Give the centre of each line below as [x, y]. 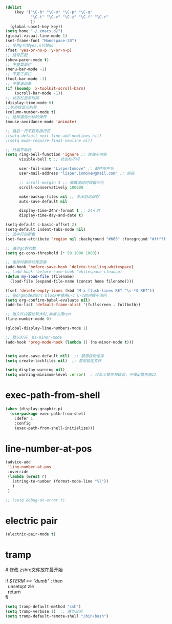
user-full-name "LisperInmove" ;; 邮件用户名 [66, 169]
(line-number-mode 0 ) [28, 319]
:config [23, 423]
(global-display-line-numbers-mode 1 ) [47, 328]
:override [18, 472]
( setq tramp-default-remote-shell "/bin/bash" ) [57, 616]
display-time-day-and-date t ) [51, 215]
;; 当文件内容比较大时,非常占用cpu [38, 314]
